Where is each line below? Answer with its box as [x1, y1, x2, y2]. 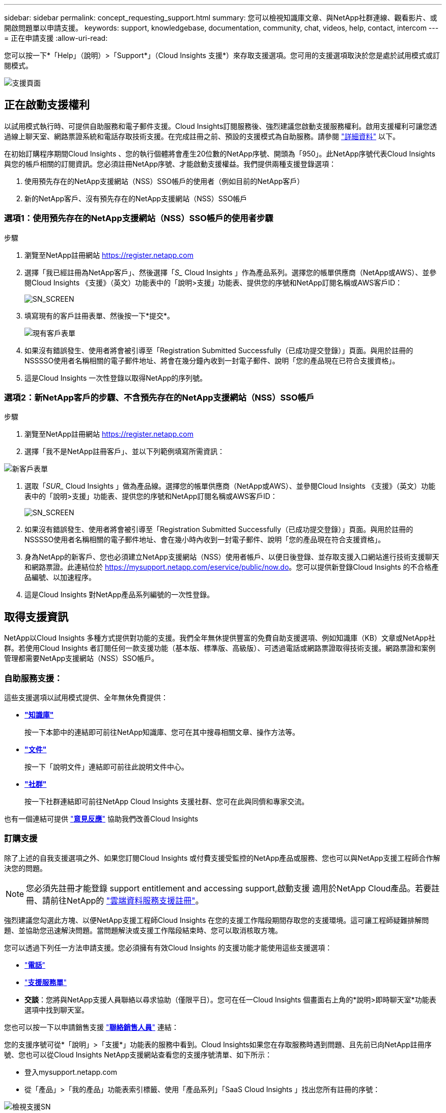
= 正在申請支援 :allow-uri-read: [4, 34, 108, 42]
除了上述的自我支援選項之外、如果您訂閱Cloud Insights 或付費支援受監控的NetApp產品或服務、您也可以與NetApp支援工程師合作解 [4, 853, 440, 862]
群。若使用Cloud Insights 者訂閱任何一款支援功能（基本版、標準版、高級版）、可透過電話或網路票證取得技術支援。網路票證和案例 [4, 644, 436, 653]
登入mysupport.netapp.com [24, 1067, 118, 1076]
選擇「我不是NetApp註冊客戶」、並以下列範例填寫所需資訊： [24, 447, 225, 456]
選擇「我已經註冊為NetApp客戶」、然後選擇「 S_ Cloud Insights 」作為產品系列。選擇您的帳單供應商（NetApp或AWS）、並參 [24, 268, 437, 277]
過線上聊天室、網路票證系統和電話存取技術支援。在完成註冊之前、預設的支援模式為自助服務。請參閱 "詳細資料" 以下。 [4, 131, 400, 141]
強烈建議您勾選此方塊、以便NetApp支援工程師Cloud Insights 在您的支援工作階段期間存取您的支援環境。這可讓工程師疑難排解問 [4, 915, 429, 924]
